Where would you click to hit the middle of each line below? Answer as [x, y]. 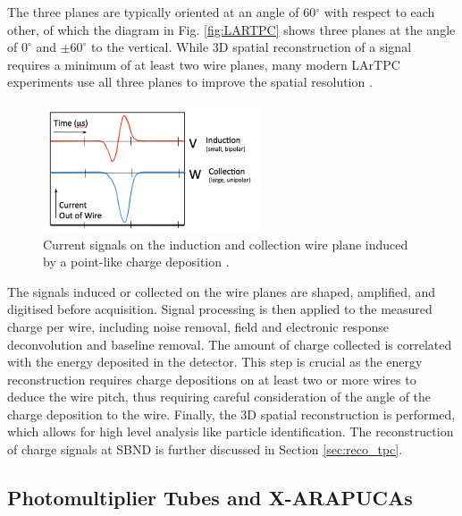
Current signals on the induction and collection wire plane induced [226, 244]
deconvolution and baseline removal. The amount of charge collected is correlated [230, 344]
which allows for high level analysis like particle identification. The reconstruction [231, 431]
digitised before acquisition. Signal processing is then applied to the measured [220, 309]
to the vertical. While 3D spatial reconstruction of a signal [252, 47]
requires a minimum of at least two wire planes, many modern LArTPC [204, 64]
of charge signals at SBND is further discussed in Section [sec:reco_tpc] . [205, 449]
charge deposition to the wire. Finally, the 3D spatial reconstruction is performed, [231, 414]
